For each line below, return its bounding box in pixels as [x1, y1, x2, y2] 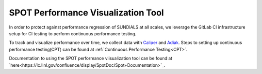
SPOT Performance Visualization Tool [9, 7, 164, 18]
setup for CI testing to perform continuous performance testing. [9, 30, 137, 36]
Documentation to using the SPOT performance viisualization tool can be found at [9, 56, 172, 61]
